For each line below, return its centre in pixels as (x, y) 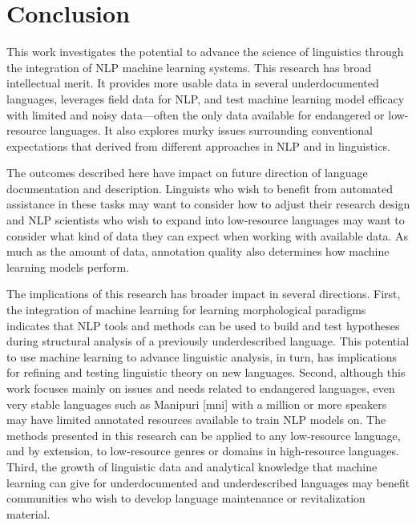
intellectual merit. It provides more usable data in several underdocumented (193, 83)
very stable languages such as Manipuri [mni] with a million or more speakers (197, 404)
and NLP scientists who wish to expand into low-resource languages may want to (206, 220)
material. (28, 513)
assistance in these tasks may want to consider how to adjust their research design (208, 204)
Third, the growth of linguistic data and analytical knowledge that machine (192, 466)
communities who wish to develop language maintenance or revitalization (186, 498)
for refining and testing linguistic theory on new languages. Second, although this (206, 372)
